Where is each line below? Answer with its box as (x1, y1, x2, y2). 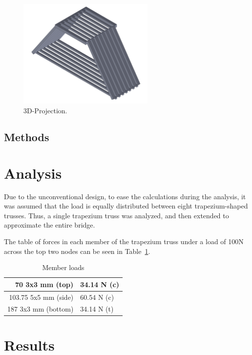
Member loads (42, 262, 84, 272)
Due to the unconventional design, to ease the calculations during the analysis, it (4, 191, 246, 201)
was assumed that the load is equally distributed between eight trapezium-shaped (4, 201, 248, 211)
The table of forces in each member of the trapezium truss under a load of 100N (4, 236, 244, 246)
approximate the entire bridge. (4, 220, 95, 230)
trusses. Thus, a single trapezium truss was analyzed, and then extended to (4, 210, 229, 220)
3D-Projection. (23, 105, 67, 116)
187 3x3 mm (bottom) (7, 304, 74, 314)
